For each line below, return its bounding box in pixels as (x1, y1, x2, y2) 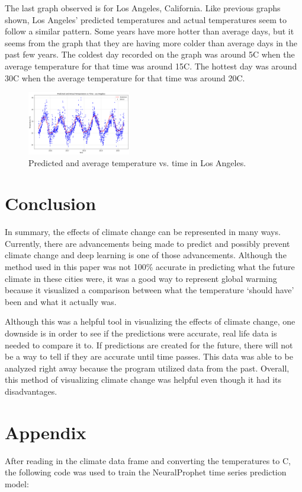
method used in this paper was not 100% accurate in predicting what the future (5, 261, 295, 273)
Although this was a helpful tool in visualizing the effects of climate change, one (5, 315, 295, 328)
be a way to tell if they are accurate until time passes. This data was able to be (5, 350, 293, 363)
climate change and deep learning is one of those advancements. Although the (5, 249, 287, 261)
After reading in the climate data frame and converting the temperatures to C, (5, 454, 291, 466)
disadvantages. (5, 385, 57, 397)
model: (5, 477, 29, 490)
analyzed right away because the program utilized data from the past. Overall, (5, 361, 290, 374)
